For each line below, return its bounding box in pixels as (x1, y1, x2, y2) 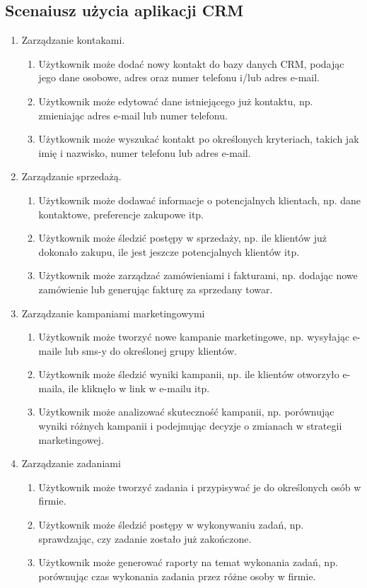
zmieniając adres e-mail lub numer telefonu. (38, 107, 228, 122)
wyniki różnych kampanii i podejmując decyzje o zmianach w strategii (38, 418, 342, 433)
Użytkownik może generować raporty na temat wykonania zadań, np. (38, 555, 338, 570)
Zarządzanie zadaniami (21, 456, 121, 471)
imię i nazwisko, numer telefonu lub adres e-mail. (38, 145, 251, 160)
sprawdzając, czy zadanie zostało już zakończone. (38, 531, 252, 546)
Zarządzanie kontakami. (21, 33, 125, 47)
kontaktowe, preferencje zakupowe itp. (38, 206, 204, 221)
